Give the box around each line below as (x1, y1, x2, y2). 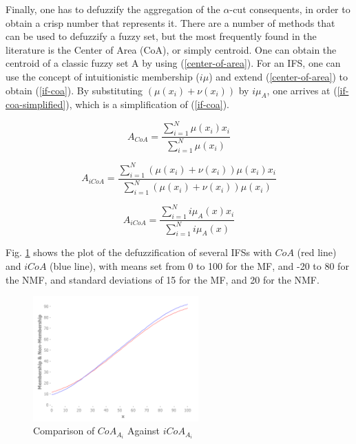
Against (127, 423, 160, 438)
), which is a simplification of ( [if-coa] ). (65, 97, 229, 112)
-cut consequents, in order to (229, 2, 350, 16)
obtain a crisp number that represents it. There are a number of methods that (6, 15, 335, 30)
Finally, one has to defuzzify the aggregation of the (6, 2, 220, 16)
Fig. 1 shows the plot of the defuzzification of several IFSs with (6, 245, 272, 260)
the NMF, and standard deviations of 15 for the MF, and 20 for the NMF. (6, 272, 320, 286)
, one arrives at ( (266, 83, 337, 97)
